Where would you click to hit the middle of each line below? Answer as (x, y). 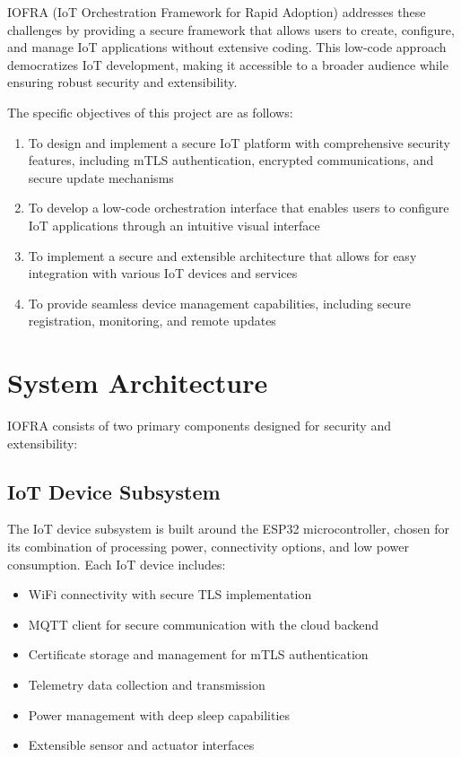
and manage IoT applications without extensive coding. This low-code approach (227, 47)
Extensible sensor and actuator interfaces (141, 745)
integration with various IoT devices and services (163, 273)
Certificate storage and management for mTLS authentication (198, 654)
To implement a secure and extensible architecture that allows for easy (222, 255)
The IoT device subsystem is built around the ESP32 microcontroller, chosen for (228, 529)
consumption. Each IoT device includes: (117, 564)
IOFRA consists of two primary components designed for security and (199, 426)
